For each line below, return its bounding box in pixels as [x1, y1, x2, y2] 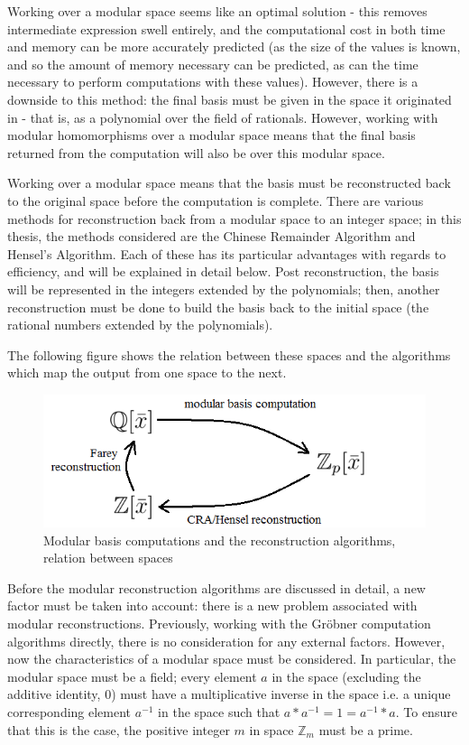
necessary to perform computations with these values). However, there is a [7, 72, 418, 91]
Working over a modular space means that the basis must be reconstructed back [7, 173, 451, 192]
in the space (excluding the [271, 666, 421, 685]
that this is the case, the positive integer [7, 720, 230, 739]
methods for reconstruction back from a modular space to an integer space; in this [7, 209, 462, 228]
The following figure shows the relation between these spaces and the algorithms [7, 345, 451, 364]
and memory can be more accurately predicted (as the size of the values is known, [7, 37, 461, 56]
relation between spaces [43, 548, 173, 567]
